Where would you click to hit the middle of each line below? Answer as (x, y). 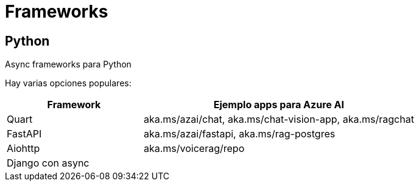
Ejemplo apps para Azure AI (279, 105)
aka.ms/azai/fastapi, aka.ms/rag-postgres (239, 134)
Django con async (48, 163)
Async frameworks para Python (68, 64)
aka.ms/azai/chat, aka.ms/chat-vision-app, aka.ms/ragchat (279, 119)
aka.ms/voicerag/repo (194, 149)
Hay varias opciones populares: (68, 83)
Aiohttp (23, 149)
